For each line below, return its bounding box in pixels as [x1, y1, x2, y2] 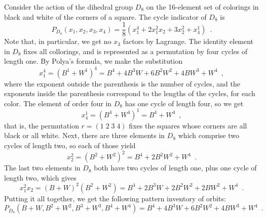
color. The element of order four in [4, 98, 112, 108]
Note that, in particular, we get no [4, 36, 111, 47]
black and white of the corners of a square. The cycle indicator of [4, 11, 207, 22]
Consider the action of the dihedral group [4, 2, 133, 12]
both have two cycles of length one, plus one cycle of [94, 162, 257, 173]
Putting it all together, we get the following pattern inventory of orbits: [4, 193, 226, 203]
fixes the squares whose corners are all [129, 120, 247, 130]
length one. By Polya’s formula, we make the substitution [4, 56, 183, 66]
